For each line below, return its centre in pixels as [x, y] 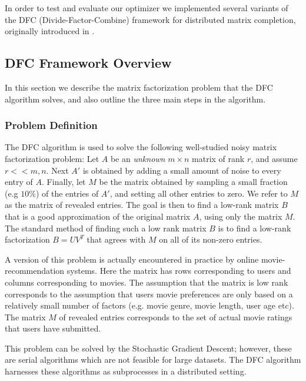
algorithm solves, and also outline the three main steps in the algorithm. [135, 99]
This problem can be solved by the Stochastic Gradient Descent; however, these [148, 348]
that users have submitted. [53, 328]
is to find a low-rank [255, 228]
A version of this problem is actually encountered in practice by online [132, 259]
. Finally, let [64, 182]
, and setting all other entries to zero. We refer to [199, 193]
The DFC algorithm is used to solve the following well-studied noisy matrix [141, 147]
